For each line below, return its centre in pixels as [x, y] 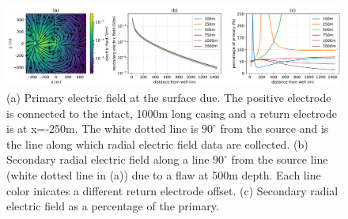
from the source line [280, 159]
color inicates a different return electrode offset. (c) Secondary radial [172, 190]
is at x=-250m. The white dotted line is [102, 128]
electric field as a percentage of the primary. [113, 206]
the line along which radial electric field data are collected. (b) [157, 143]
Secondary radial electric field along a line [108, 159]
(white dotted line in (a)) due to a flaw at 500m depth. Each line [164, 175]
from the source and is [274, 128]
